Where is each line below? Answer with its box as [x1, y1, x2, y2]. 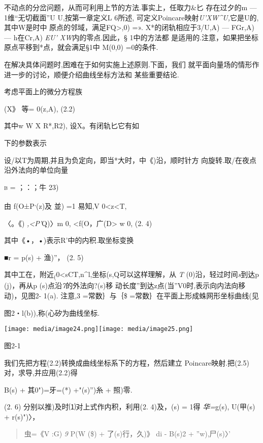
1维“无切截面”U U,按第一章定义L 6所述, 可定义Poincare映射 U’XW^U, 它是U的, [4, 12, 259, 22]
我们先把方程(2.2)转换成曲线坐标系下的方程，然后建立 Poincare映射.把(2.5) [4, 357, 249, 368]
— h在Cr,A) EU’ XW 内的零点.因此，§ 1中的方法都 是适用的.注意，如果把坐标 [4, 32, 259, 42]
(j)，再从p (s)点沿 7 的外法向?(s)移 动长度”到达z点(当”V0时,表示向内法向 [4, 280, 239, 291]
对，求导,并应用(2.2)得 [4, 367, 78, 378]
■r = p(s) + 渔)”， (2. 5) [4, 252, 84, 262]
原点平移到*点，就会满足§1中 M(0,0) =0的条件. [4, 42, 158, 52]
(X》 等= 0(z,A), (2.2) [4, 103, 75, 114]
